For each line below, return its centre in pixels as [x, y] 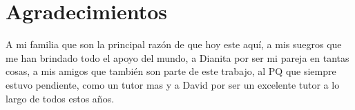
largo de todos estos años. [60, 98]
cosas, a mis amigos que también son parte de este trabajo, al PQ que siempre [171, 71]
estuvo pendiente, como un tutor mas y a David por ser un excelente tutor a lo [173, 84]
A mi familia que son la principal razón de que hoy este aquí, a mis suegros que [174, 44]
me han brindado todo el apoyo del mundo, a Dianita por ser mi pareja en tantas [177, 57]
